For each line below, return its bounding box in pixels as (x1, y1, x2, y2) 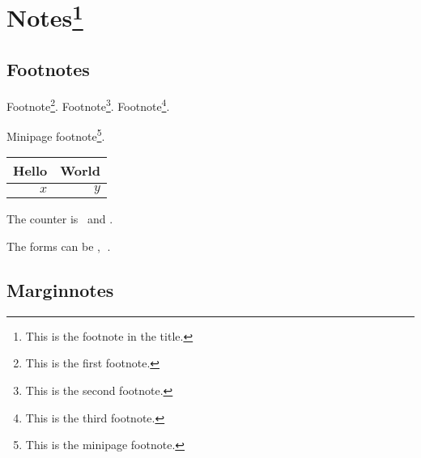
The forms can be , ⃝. (6, 238, 111, 254)
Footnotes (6, 57, 90, 82)
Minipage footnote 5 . (6, 125, 105, 144)
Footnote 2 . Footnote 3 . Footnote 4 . (6, 95, 170, 114)
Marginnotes (6, 277, 114, 302)
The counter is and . (6, 210, 113, 227)
